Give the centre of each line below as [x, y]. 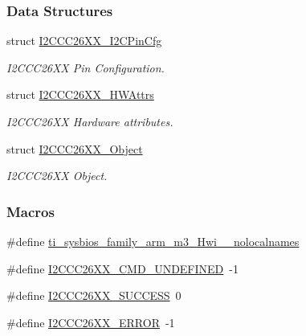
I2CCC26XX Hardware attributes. [90, 121]
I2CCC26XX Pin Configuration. [86, 67]
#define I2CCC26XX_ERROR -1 [91, 322]
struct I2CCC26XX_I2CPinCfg [84, 41]
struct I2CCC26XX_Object [75, 148]
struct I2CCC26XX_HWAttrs [80, 94]
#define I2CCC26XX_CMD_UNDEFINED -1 [122, 268]
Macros [31, 211]
